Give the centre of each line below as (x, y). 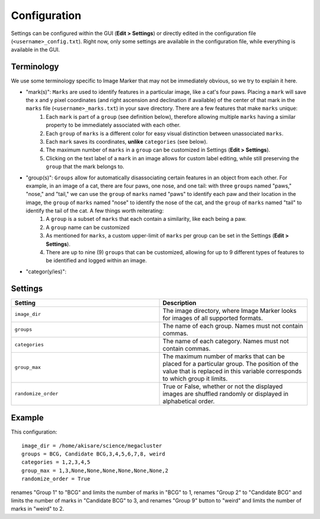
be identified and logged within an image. (97, 261)
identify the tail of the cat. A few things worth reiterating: (95, 211)
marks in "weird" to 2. (38, 509)
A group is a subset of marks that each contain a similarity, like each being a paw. (146, 219)
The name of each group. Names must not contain (233, 325)
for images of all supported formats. (213, 318)
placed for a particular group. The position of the (231, 363)
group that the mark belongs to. (85, 167)
